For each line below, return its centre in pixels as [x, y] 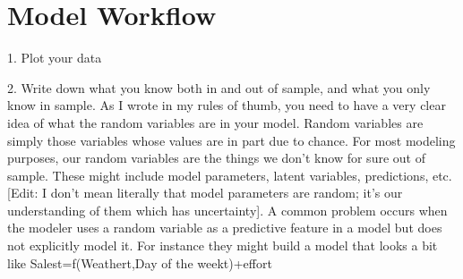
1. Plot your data [55, 58]
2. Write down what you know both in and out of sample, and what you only [219, 87]
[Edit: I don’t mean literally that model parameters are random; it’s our [205, 193]
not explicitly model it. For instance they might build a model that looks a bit [223, 245]
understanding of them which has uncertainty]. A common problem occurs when [227, 210]
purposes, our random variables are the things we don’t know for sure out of [216, 158]
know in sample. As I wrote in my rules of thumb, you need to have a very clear [227, 105]
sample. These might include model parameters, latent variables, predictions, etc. [230, 175]
